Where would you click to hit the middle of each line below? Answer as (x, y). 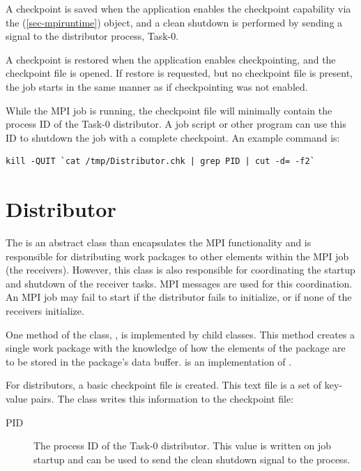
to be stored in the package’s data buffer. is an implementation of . (149, 361)
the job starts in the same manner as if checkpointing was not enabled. (157, 86)
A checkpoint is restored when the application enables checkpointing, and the (171, 59)
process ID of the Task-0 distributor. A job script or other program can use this (176, 124)
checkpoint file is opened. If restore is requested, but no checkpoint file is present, (179, 73)
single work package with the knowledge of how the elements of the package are (176, 348)
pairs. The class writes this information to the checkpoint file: (162, 398)
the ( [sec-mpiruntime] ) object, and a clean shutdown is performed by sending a (174, 22)
